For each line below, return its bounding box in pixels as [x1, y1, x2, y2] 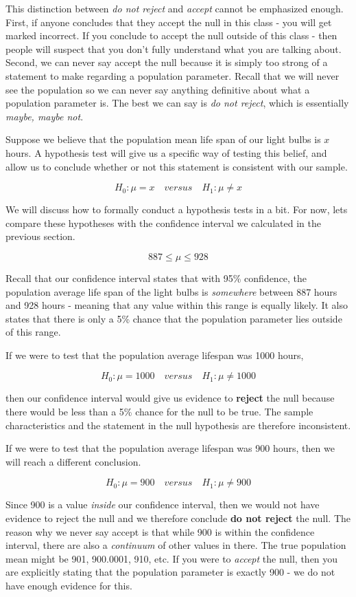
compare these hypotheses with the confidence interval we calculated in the [5, 215, 321, 230]
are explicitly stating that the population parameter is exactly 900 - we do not [5, 565, 335, 579]
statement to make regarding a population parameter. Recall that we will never [5, 68, 340, 83]
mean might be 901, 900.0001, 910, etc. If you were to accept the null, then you [5, 551, 338, 565]
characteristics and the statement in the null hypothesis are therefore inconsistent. [5, 417, 351, 432]
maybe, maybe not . [5, 109, 84, 123]
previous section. [5, 229, 75, 243]
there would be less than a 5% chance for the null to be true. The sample [5, 404, 313, 419]
